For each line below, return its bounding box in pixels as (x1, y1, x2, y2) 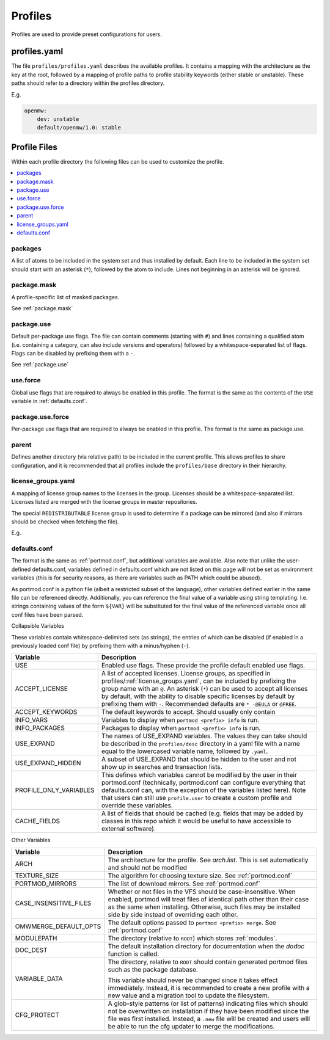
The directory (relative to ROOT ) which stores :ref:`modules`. (108, 934, 277, 942)
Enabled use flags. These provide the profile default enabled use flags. (101, 661, 306, 670)
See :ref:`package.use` (11, 361, 69, 368)
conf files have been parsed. (11, 611, 84, 618)
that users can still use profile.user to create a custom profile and (101, 794, 292, 802)
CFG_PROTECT (15, 1011, 59, 1019)
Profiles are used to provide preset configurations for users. (11, 31, 162, 38)
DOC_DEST (15, 945, 48, 954)
